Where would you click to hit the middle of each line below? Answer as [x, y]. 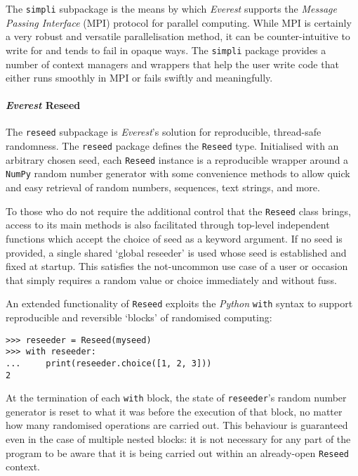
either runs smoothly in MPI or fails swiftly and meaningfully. [139, 78]
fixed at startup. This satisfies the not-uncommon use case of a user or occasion [177, 266]
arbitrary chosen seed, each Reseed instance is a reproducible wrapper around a [177, 159]
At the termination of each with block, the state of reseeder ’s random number [176, 398]
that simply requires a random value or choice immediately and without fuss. [171, 279]
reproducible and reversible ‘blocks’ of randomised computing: [139, 317]
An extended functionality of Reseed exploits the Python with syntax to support [179, 303]
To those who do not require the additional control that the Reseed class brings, [178, 211]
